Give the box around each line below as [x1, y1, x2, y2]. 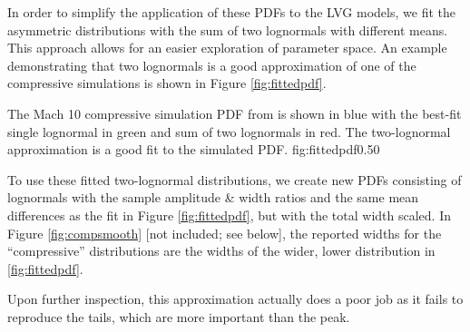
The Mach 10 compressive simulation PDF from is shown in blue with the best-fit [7, 103, 462, 122]
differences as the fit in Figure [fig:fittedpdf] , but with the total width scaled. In [7, 205, 452, 224]
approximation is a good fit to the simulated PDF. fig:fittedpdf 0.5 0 [7, 140, 380, 159]
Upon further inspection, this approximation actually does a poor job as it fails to [7, 289, 464, 308]
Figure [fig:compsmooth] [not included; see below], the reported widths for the [7, 223, 442, 242]
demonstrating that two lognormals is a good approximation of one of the [7, 55, 416, 74]
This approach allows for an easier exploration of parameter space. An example [7, 38, 447, 57]
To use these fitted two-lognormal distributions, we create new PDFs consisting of [7, 170, 462, 189]
